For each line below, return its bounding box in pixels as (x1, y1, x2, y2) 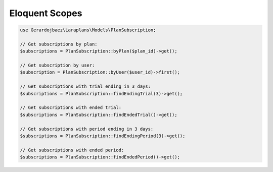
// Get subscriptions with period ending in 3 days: (20, 126, 154, 132)
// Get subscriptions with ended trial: (20, 105, 121, 110)
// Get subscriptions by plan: (20, 41, 98, 47)
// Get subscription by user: (20, 63, 95, 68)
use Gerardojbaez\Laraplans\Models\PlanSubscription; (20, 27, 156, 33)
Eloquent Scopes (9, 8, 82, 19)
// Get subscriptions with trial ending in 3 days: (20, 84, 151, 89)
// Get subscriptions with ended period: (20, 147, 124, 153)
